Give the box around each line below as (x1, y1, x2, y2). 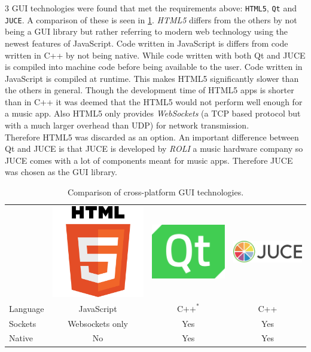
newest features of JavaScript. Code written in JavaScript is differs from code (5, 36, 288, 49)
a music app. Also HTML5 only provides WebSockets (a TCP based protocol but (5, 107, 301, 120)
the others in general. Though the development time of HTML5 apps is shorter (5, 84, 294, 96)
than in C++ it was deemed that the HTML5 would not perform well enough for (5, 95, 303, 108)
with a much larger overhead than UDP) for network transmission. (5, 119, 249, 131)
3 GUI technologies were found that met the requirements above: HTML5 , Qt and (5, 2, 297, 14)
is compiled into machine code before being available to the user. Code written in (5, 60, 303, 73)
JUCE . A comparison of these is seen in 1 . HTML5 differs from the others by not (5, 13, 297, 26)
